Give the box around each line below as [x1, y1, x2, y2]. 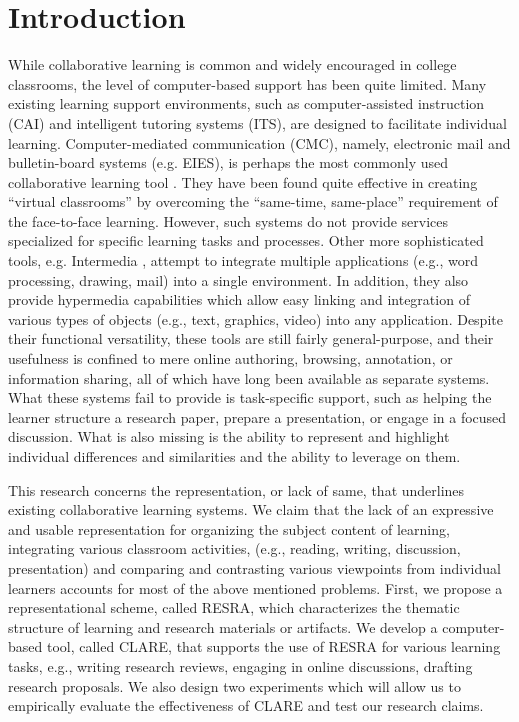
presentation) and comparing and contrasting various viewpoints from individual [8, 557, 501, 578]
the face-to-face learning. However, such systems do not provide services [8, 210, 448, 231]
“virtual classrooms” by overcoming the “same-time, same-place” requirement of [8, 191, 498, 212]
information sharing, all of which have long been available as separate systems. [8, 367, 490, 388]
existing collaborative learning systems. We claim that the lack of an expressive [8, 499, 494, 520]
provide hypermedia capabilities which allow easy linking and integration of [8, 289, 470, 310]
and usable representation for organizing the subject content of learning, [8, 518, 450, 539]
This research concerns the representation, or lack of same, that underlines [8, 479, 465, 500]
